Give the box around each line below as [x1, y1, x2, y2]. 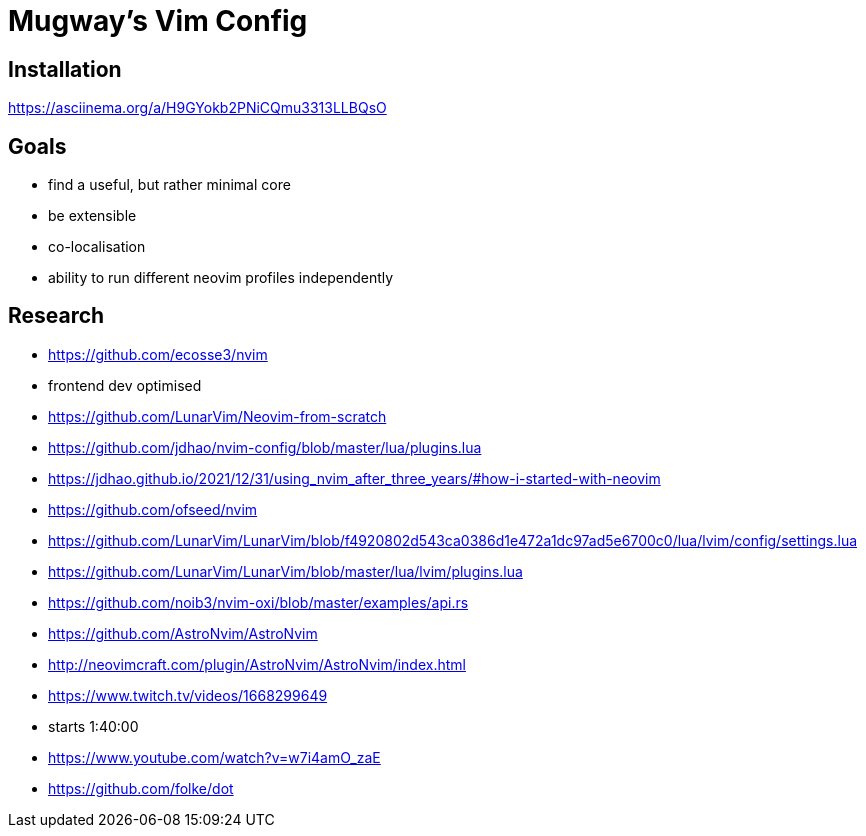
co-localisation [48, 238, 146, 256]
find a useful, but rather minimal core [48, 176, 291, 194]
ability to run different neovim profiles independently [48, 269, 394, 287]
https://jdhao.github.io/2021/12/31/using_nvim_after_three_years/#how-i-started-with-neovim [48, 469, 661, 487]
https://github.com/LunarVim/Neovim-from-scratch [48, 407, 387, 425]
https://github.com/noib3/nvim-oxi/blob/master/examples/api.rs [48, 593, 469, 611]
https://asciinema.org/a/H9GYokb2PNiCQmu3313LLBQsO [8, 99, 387, 117]
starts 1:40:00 [48, 717, 139, 735]
